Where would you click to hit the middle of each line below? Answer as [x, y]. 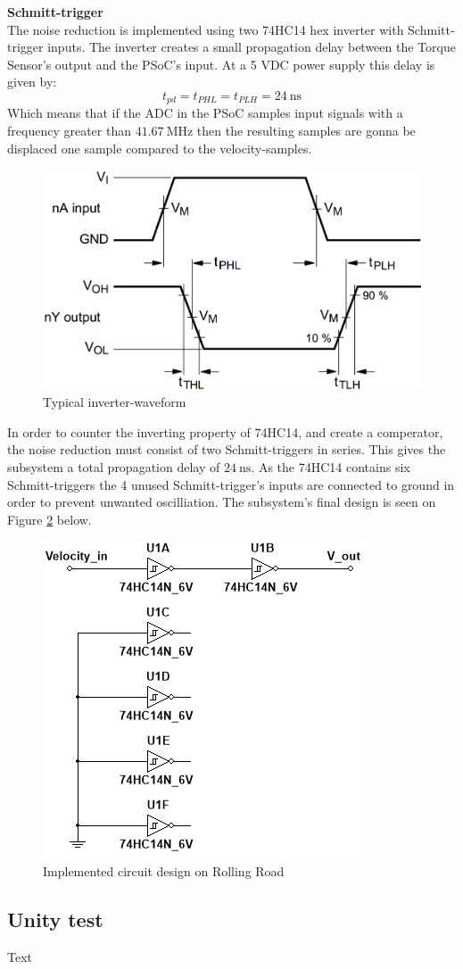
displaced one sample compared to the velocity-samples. [160, 148]
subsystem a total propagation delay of [114, 466]
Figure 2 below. [50, 519]
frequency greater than [69, 131]
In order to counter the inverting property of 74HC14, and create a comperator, [225, 431]
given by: [32, 82]
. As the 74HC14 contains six [331, 466]
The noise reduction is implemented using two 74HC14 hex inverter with [206, 29]
